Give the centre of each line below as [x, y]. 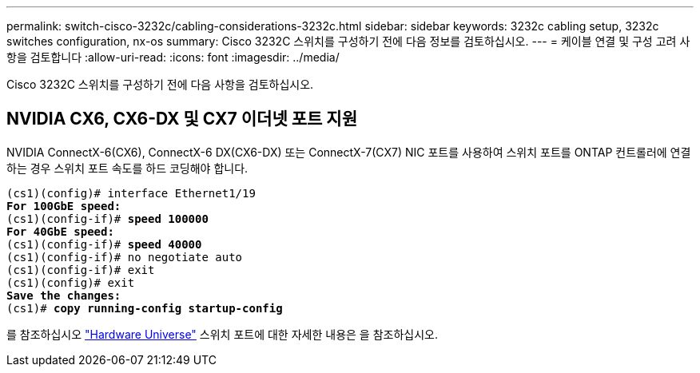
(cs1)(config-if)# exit [81, 270]
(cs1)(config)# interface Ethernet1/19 [131, 193]
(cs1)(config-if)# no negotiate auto [125, 257]
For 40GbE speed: [60, 231]
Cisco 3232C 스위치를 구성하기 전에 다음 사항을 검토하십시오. [160, 84]
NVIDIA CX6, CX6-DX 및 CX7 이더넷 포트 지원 [182, 119]
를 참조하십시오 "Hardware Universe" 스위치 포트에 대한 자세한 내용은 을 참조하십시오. [222, 334]
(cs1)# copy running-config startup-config [145, 308]
